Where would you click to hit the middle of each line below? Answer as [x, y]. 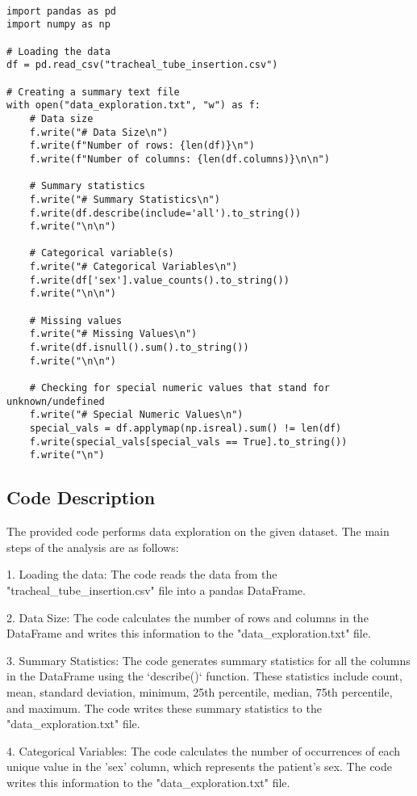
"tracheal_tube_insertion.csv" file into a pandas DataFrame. [156, 590]
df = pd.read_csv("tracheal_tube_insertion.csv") [142, 65]
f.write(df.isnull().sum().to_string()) [139, 348]
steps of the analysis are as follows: [93, 547]
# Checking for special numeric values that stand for [179, 388]
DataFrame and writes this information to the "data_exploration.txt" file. [189, 633]
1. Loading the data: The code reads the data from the [142, 574]
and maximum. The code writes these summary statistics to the [164, 708]
